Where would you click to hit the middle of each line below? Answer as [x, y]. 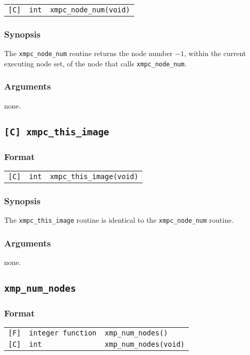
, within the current [215, 53]
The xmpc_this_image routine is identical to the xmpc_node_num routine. [119, 220]
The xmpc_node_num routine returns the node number [88, 53]
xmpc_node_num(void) [90, 10]
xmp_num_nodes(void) [145, 344]
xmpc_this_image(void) [94, 176]
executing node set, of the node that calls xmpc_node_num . [95, 63]
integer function [63, 333]
